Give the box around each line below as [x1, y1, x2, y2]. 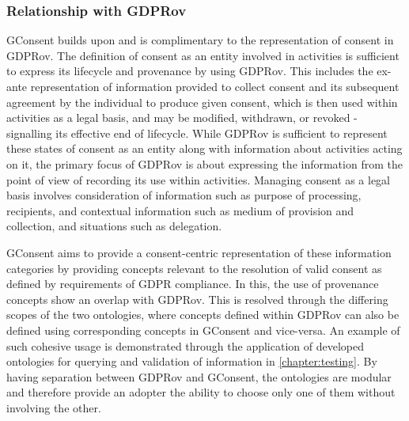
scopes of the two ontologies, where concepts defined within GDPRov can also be [6, 306, 400, 323]
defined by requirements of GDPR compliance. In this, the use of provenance [6, 275, 379, 292]
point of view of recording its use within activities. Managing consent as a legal [6, 171, 391, 188]
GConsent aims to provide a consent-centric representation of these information [6, 244, 392, 260]
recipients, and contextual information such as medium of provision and [6, 202, 354, 218]
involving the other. [6, 399, 101, 415]
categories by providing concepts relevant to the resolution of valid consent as [6, 260, 382, 276]
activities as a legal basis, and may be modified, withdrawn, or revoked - [6, 109, 358, 126]
